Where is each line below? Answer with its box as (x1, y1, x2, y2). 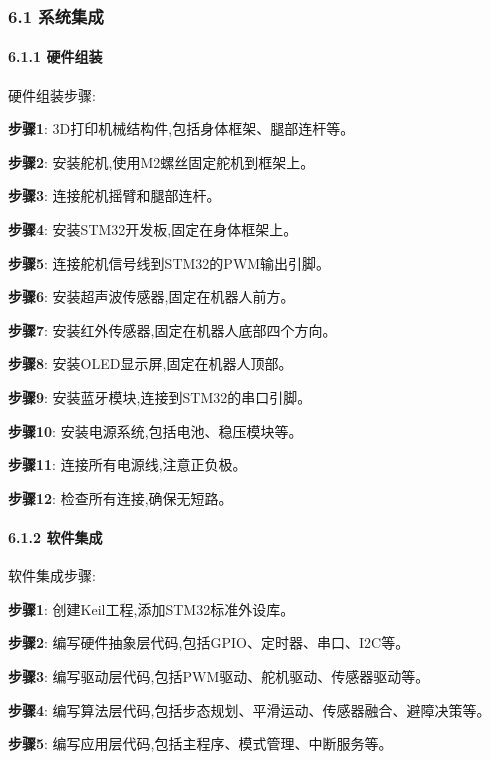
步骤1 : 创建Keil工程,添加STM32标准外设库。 (8, 598, 295, 619)
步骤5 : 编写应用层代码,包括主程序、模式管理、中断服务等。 (8, 733, 393, 754)
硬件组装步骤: (8, 84, 96, 105)
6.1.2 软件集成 (8, 526, 103, 547)
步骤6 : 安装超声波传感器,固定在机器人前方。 (8, 286, 295, 307)
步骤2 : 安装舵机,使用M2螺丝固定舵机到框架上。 (8, 151, 315, 172)
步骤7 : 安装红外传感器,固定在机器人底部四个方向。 (8, 319, 337, 340)
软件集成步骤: (8, 565, 96, 586)
